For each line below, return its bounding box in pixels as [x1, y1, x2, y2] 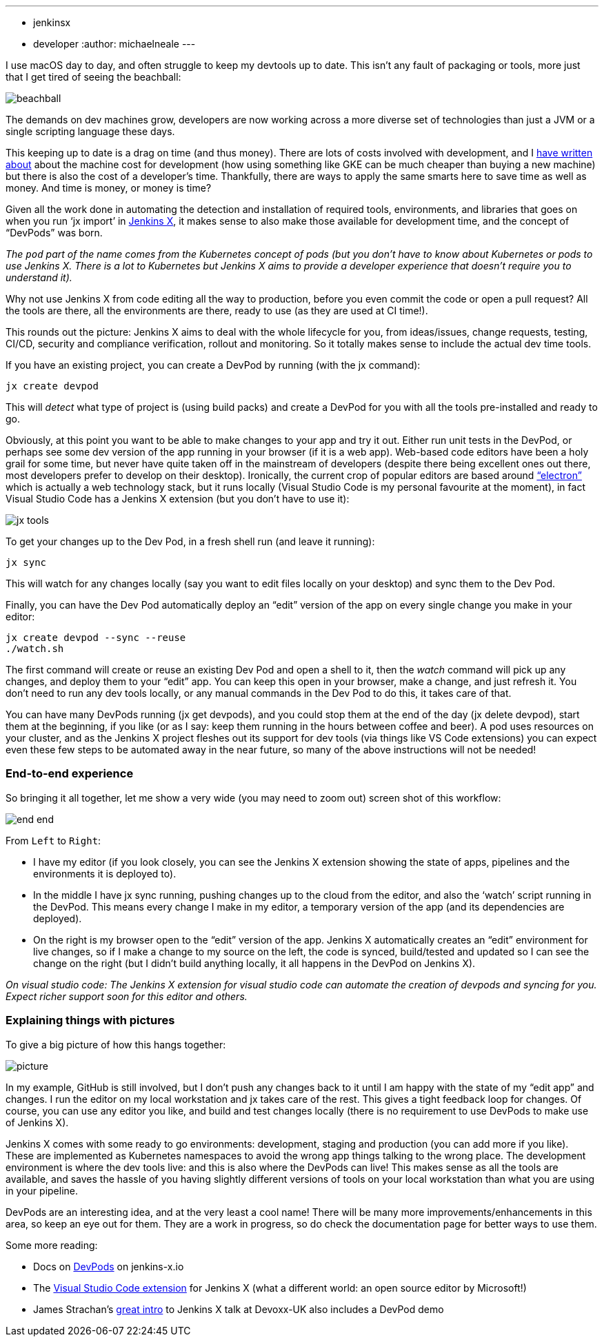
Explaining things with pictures [6, 1013, 175, 1028]
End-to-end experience [6, 766, 134, 781]
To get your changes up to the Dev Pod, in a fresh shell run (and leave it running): [6, 536, 375, 547]
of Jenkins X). [6, 1116, 69, 1128]
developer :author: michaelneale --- [33, 38, 196, 50]
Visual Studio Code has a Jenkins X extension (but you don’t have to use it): [6, 493, 350, 505]
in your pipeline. [6, 1184, 79, 1197]
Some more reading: [6, 1239, 98, 1251]
